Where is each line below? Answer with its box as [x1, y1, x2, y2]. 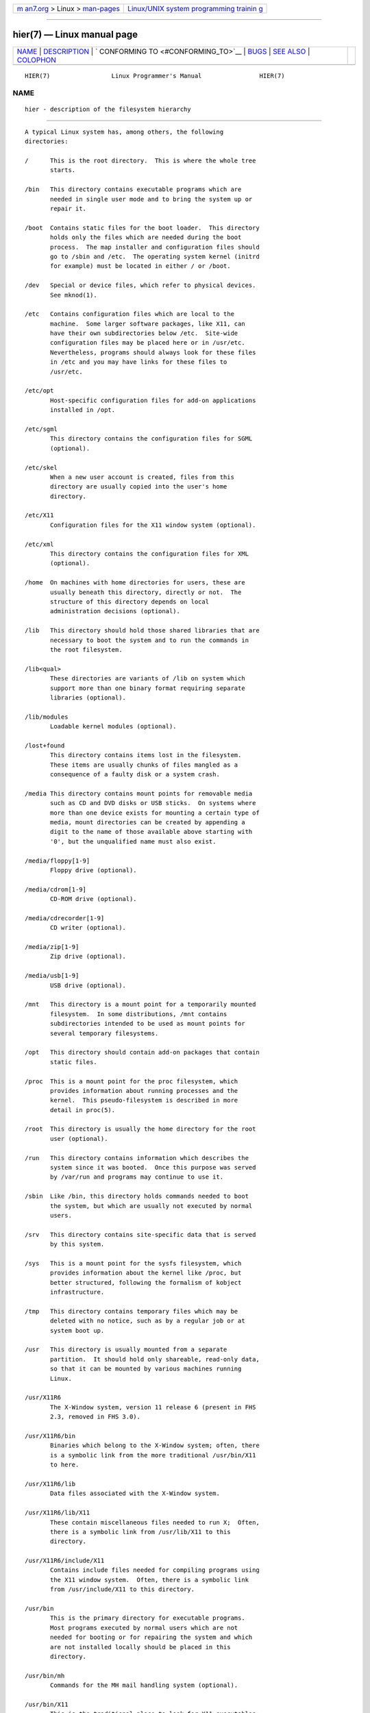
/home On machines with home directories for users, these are [25, 579, 246, 587]
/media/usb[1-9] [25, 972, 79, 980]
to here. [50, 1461, 79, 1469]
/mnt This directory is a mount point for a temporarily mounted [25, 1000, 256, 1009]
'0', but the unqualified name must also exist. [50, 837, 217, 846]
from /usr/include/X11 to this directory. [50, 1586, 195, 1593]
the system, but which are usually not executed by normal [50, 1202, 253, 1209]
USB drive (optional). [50, 981, 127, 989]
